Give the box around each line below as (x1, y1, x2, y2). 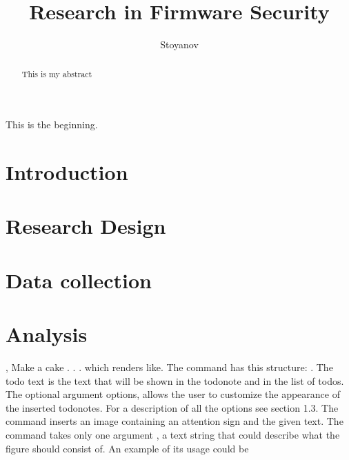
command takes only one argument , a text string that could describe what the (6, 427, 340, 441)
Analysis (6, 320, 88, 348)
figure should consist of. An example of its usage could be (6, 441, 249, 455)
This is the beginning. (6, 117, 98, 132)
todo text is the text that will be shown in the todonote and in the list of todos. (6, 373, 344, 388)
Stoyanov (160, 37, 199, 52)
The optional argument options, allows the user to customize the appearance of (6, 387, 340, 401)
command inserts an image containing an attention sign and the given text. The (6, 414, 343, 428)
